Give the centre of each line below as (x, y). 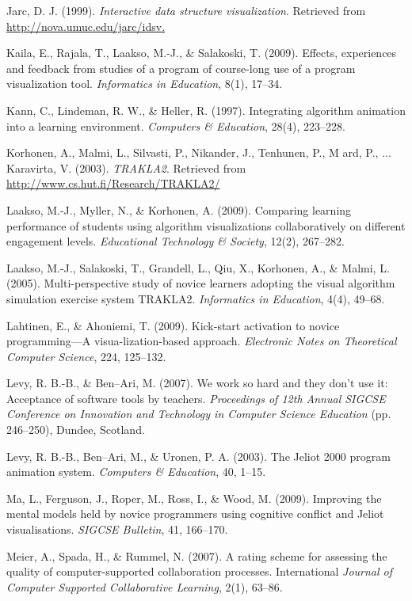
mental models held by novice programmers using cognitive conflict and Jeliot (195, 514)
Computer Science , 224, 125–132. (86, 356)
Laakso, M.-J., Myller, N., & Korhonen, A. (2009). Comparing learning (179, 209)
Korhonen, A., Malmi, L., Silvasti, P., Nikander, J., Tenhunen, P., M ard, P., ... (199, 152)
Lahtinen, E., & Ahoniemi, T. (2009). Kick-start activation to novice (173, 325)
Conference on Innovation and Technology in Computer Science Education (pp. (199, 414)
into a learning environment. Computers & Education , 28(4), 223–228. (176, 126)
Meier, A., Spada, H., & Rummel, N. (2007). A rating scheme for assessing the (197, 555)
